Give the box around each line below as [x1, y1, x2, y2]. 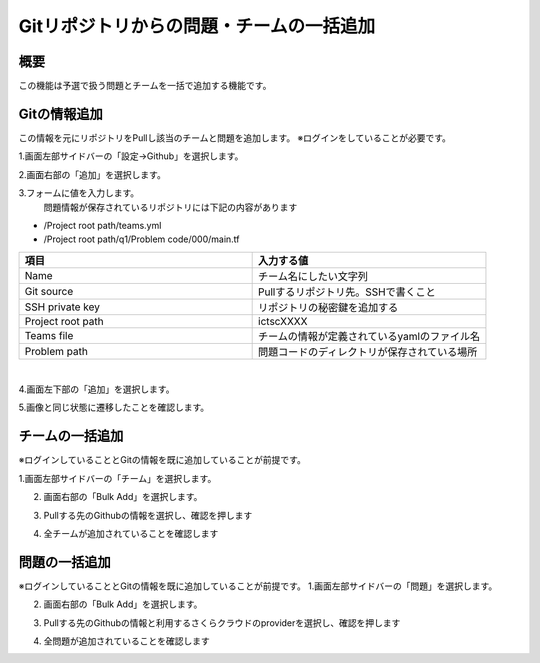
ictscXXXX [258, 314, 308, 328]
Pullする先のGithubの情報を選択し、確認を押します [43, 509, 253, 521]
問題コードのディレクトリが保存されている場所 [258, 345, 478, 359]
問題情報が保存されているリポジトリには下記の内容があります [43, 201, 298, 213]
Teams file [24, 328, 74, 342]
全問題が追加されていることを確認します [43, 635, 210, 647]
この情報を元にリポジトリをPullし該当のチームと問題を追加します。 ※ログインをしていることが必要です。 [18, 131, 452, 144]
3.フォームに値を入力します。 [18, 187, 140, 199]
